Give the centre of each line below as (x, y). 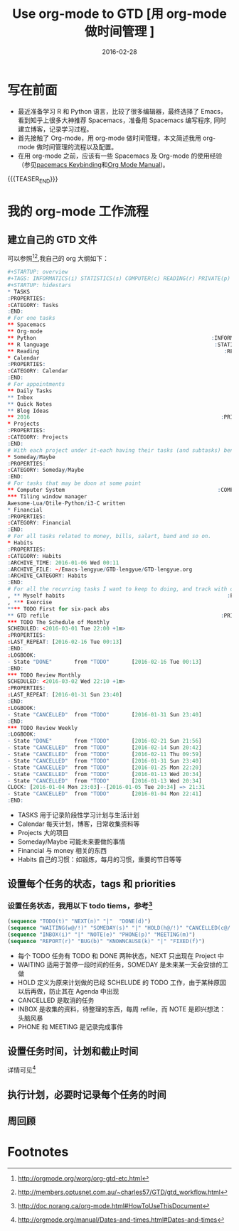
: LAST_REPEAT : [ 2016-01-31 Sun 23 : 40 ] (65, 695)
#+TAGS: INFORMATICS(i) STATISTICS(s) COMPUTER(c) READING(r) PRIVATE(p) (119, 279)
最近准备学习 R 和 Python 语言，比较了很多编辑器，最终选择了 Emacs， (122, 111)
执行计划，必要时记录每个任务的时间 (87, 1095)
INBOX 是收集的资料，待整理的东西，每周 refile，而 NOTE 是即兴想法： (122, 1009)
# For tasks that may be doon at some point (74, 483)
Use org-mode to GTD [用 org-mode (119, 14)
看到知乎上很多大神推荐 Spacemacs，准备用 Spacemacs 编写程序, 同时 (122, 120)
